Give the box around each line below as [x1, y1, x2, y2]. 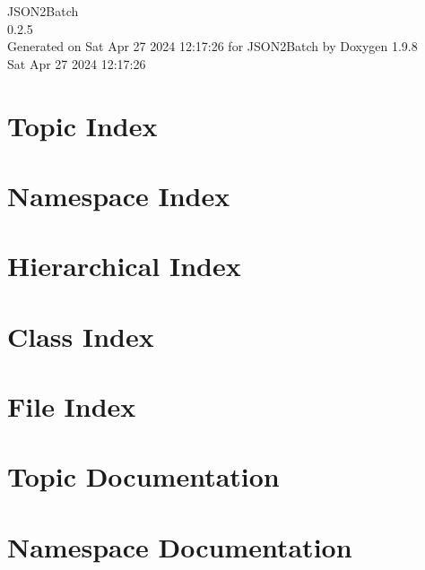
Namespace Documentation [7, 528, 352, 565]
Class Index [7, 317, 154, 354]
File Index [7, 388, 136, 425]
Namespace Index [7, 177, 230, 213]
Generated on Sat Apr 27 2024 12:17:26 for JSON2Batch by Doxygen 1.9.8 [7, 37, 418, 56]
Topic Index [7, 107, 158, 143]
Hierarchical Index [7, 247, 241, 284]
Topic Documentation [7, 458, 280, 495]
